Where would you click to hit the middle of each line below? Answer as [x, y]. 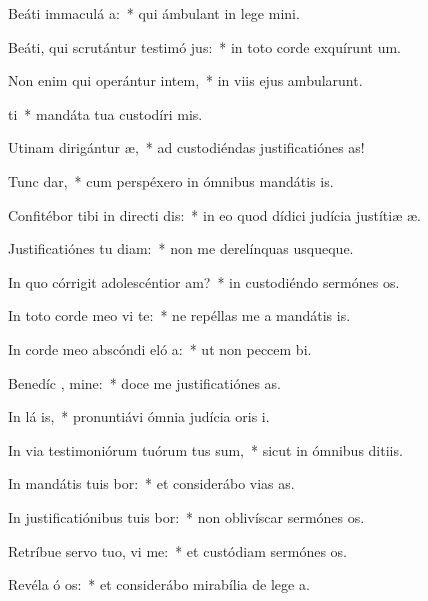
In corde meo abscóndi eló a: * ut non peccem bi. [160, 348]
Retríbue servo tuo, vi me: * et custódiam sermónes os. [177, 550]
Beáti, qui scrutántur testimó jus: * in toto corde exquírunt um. [204, 46]
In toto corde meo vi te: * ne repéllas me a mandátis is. [179, 315]
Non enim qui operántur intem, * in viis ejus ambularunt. [185, 80]
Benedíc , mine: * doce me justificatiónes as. [144, 382]
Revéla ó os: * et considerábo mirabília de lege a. [159, 584]
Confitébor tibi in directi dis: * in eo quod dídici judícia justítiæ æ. [214, 214]
